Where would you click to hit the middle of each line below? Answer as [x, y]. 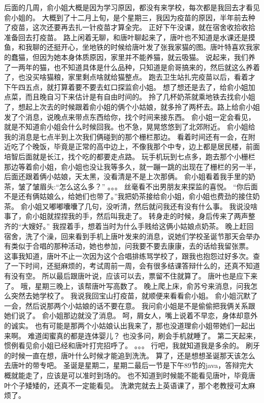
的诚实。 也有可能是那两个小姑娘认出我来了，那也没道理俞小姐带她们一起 [126, 325]
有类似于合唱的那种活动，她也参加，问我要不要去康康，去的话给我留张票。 [128, 246]
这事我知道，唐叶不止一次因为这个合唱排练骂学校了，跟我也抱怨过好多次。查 [132, 256]
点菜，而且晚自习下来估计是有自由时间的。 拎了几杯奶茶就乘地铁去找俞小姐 [130, 97]
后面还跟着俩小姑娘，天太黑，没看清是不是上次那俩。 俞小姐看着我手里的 [126, 176]
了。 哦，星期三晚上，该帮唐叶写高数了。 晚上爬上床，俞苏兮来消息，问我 [127, 286]
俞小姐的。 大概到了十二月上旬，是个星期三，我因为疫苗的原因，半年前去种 [130, 17]
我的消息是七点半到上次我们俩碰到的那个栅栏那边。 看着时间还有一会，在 [126, 136]
